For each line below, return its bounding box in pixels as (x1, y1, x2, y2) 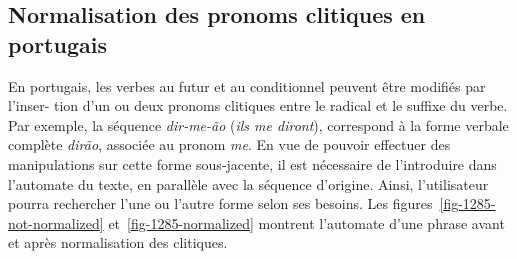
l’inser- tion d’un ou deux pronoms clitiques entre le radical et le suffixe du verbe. (8, 95, 508, 116)
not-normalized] (8, 212, 104, 233)
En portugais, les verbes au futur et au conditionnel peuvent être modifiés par (8, 75, 486, 96)
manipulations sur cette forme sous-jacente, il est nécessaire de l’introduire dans (8, 153, 497, 174)
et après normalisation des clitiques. (8, 232, 228, 253)
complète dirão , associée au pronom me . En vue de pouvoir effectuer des (8, 134, 451, 155)
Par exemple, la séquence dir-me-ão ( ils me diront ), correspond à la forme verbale (8, 114, 509, 135)
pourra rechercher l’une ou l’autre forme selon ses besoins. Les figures (8, 193, 433, 214)
